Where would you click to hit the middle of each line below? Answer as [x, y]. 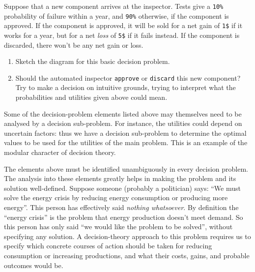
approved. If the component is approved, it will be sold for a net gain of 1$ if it [123, 25]
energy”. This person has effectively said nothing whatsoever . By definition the [121, 207]
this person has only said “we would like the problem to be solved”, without [118, 227]
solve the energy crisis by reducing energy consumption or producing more [116, 197]
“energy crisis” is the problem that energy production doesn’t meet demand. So [124, 217]
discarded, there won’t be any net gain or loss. [74, 45]
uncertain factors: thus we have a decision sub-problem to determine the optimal [125, 133]
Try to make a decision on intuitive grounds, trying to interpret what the [126, 87]
